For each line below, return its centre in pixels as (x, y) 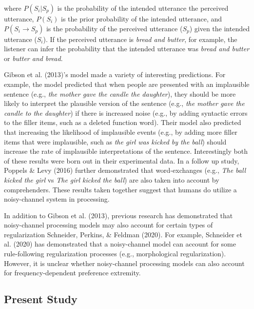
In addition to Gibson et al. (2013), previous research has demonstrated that (118, 215)
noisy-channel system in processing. (57, 199)
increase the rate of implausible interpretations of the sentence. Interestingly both (126, 151)
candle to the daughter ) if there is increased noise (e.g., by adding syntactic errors (126, 113)
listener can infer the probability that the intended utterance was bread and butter (127, 49)
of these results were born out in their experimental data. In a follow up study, (122, 160)
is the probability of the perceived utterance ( (114, 28)
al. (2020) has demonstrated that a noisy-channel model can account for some (120, 244)
